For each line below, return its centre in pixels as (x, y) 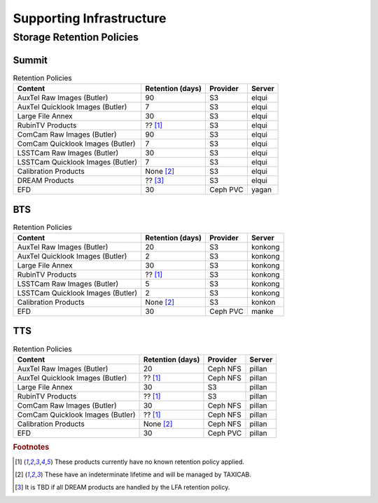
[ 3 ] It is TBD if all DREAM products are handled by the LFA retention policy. (122, 488)
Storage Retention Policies (76, 37)
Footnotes (31, 447)
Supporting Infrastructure (90, 18)
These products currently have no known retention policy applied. (149, 462)
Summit (30, 60)
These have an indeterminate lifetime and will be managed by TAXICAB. (148, 474)
